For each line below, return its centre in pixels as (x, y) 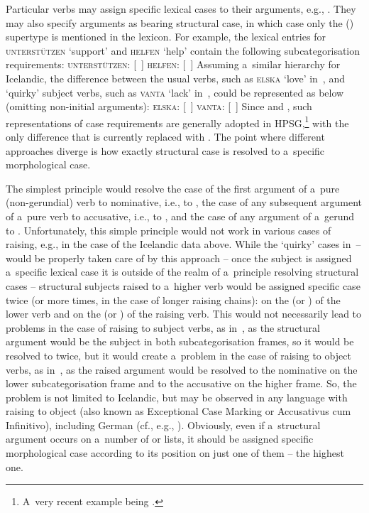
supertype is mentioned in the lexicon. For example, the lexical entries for (166, 37)
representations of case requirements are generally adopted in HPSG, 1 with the (177, 121)
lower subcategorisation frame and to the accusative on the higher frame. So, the (181, 383)
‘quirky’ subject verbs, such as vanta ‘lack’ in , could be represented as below (175, 92)
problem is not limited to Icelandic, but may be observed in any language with (177, 397)
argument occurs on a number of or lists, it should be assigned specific (160, 439)
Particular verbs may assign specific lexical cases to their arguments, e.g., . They (181, 9)
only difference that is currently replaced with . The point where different (165, 136)
